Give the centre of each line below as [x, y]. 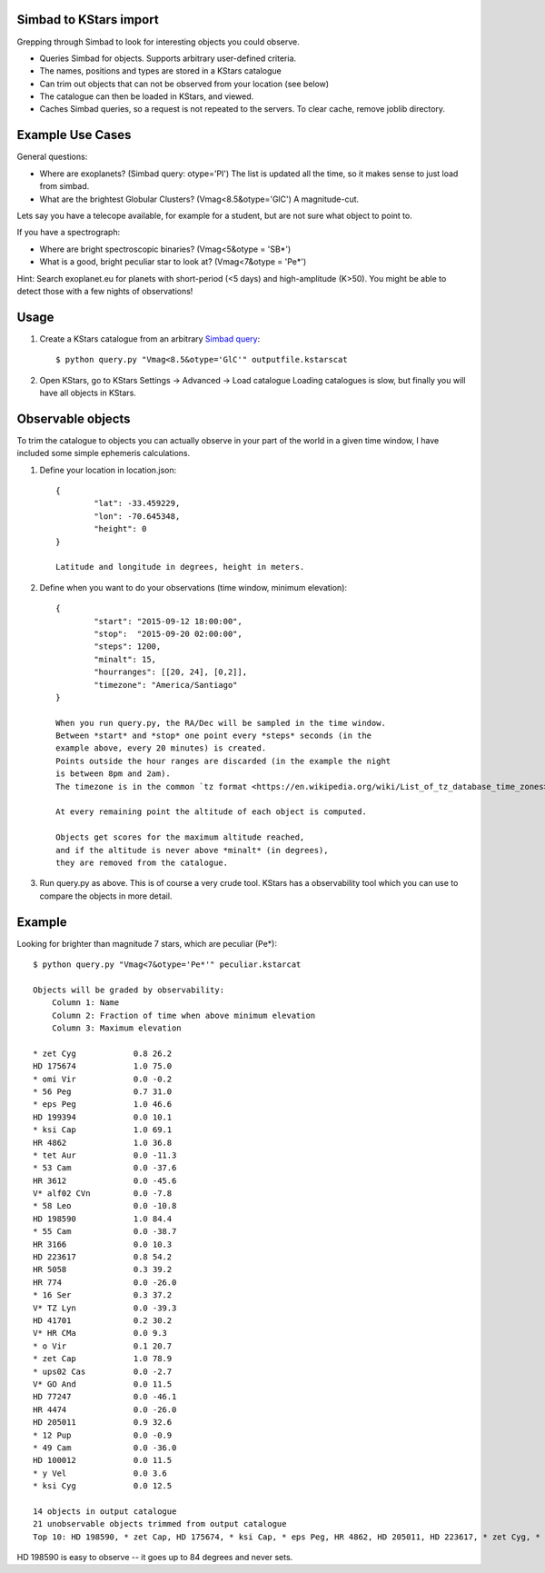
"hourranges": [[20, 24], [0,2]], [171, 672]
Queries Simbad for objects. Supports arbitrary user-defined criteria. [168, 58]
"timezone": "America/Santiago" [166, 685]
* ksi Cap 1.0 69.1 [103, 1130]
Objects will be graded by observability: [129, 990]
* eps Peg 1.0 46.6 [103, 1105]
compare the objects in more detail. [106, 896]
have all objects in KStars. [88, 393]
